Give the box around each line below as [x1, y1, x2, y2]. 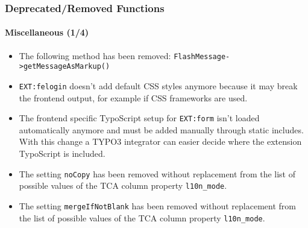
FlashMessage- [174, 52, 230, 61]
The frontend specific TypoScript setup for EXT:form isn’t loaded [19, 112, 260, 124]
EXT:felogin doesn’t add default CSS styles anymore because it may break [19, 79, 298, 92]
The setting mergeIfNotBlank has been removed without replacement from [19, 199, 296, 212]
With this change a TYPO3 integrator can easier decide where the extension [19, 135, 302, 148]
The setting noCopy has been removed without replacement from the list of [19, 167, 296, 180]
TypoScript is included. [19, 147, 105, 160]
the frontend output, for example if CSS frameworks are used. [19, 91, 248, 104]
